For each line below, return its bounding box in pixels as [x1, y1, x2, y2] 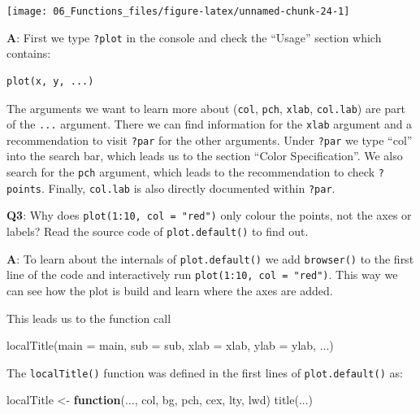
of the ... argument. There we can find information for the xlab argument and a [6, 115, 413, 133]
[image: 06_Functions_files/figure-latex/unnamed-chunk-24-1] [6, 6, 350, 17]
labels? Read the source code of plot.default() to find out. [6, 223, 309, 240]
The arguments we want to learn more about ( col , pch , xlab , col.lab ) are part [6, 99, 406, 116]
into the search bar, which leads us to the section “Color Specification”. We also [6, 147, 403, 164]
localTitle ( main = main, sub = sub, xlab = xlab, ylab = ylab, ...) [6, 337, 334, 354]
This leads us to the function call [6, 309, 171, 326]
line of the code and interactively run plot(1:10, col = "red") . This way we [6, 266, 398, 283]
